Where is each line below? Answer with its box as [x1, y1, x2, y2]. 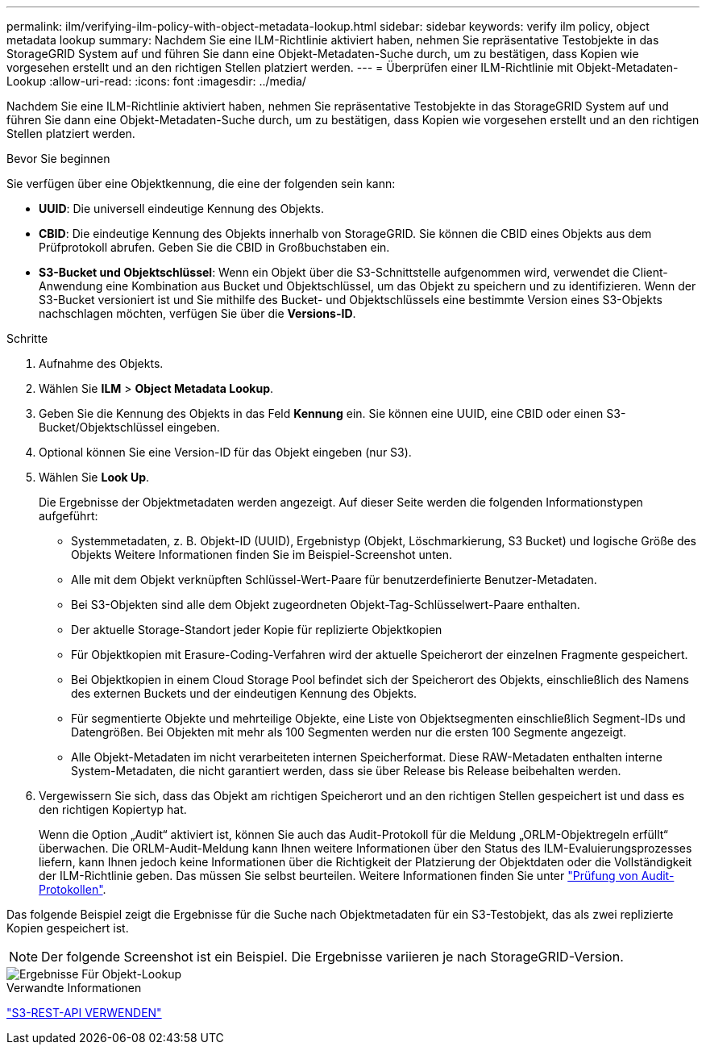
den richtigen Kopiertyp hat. [39, 803, 187, 816]
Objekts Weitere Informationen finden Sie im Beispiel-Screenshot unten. [71, 548, 453, 561]
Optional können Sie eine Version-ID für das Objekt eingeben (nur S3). [39, 445, 412, 459]
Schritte [6, 332, 48, 345]
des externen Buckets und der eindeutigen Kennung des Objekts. [71, 686, 417, 700]
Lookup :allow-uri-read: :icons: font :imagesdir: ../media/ [6, 74, 306, 88]
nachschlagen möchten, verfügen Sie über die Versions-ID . [39, 307, 356, 320]
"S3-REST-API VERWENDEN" [6, 1006, 162, 1020]
